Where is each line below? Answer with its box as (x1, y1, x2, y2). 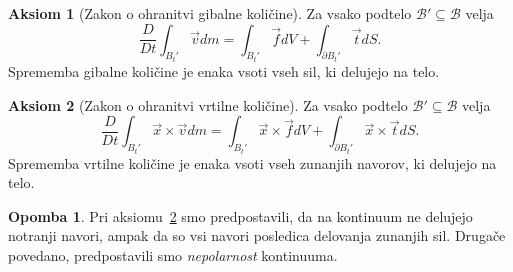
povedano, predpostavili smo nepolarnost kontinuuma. (8, 245, 338, 266)
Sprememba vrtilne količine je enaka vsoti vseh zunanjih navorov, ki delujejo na (8, 152, 497, 173)
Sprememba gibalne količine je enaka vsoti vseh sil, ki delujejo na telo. (8, 61, 440, 82)
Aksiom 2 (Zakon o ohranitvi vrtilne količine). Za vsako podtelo (8, 94, 408, 115)
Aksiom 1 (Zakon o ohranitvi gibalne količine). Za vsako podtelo (8, 3, 412, 23)
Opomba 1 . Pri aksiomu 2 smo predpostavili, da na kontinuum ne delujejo (8, 205, 473, 226)
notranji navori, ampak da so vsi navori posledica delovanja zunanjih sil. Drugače (8, 225, 506, 246)
